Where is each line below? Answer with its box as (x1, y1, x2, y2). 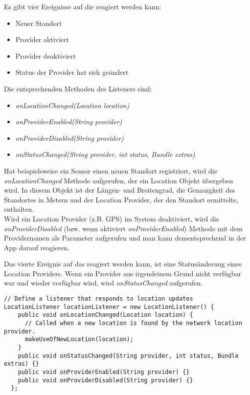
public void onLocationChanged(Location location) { (18, 311, 193, 319)
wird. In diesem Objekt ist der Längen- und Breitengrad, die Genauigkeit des (4, 185, 235, 195)
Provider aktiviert (15, 34, 69, 44)
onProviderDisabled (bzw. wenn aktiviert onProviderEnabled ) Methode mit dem (4, 223, 243, 233)
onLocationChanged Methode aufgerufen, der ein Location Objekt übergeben (4, 175, 233, 185)
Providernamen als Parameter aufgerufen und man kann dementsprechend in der (4, 233, 246, 243)
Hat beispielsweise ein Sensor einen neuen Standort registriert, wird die (4, 165, 217, 176)
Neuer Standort (15, 18, 62, 28)
